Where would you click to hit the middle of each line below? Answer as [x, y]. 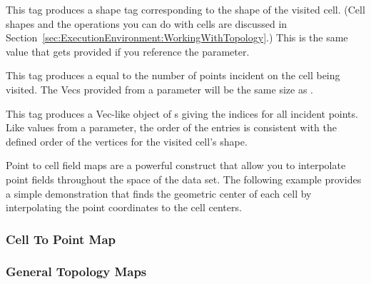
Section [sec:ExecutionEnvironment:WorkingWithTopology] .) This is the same [177, 37]
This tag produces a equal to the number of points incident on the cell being [173, 75]
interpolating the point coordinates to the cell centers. [124, 207]
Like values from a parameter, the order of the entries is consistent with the [171, 127]
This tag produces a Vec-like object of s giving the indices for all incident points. [182, 113]
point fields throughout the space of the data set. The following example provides [184, 179]
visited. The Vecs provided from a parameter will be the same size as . [159, 89]
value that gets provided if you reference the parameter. [128, 51]
